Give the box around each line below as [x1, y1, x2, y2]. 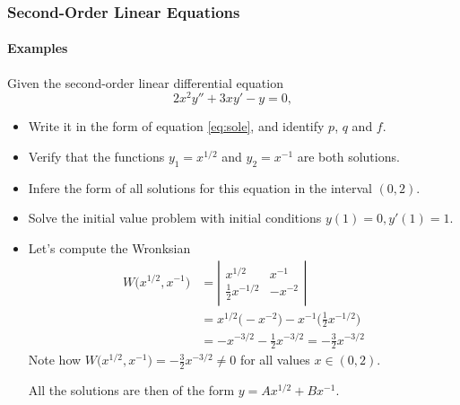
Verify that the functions [28, 146, 165, 165]
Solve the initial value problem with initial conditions [28, 208, 322, 227]
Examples [7, 39, 68, 57]
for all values [239, 350, 310, 369]
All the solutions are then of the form [28, 381, 235, 400]
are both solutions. [297, 146, 400, 165]
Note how [28, 350, 82, 369]
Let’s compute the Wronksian [28, 238, 191, 257]
